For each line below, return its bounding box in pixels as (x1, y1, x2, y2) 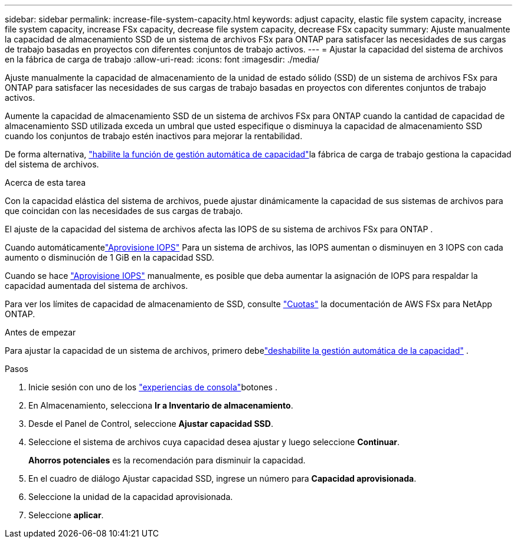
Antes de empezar (5, 327, 76, 337)
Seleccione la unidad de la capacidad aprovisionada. (28, 492, 233, 502)
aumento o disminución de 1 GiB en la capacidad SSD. (5, 252, 214, 262)
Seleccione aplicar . (28, 510, 104, 520)
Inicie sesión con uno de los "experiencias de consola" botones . (28, 382, 277, 392)
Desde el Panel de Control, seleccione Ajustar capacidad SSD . (28, 419, 273, 429)
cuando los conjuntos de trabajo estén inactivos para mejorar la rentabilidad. (5, 131, 303, 141)
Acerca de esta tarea (5, 177, 86, 187)
